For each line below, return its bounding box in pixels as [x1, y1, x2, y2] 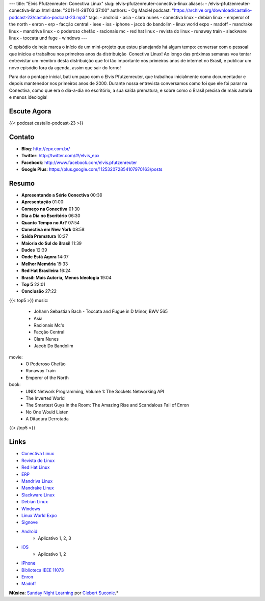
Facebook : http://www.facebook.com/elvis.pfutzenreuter [21, 160, 137, 165]
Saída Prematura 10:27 [21, 233, 68, 239]
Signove [21, 519, 38, 525]
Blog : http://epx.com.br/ [21, 145, 70, 152]
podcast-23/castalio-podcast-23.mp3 [9, 14, 86, 20]
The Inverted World [26, 395, 65, 401]
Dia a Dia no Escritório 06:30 [21, 213, 80, 219]
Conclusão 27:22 [21, 288, 57, 294]
